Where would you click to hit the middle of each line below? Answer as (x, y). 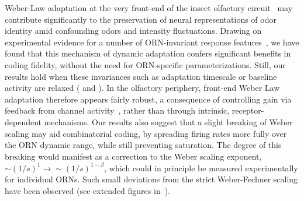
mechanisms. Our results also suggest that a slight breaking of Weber (168, 121)
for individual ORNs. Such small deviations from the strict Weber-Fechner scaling (151, 179)
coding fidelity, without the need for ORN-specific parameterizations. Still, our (145, 64)
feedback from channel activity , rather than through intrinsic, (117, 110)
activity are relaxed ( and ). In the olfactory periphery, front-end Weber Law (142, 88)
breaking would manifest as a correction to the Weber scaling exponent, (133, 156)
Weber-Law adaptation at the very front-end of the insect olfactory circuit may (149, 8)
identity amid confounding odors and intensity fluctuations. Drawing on (133, 31)
